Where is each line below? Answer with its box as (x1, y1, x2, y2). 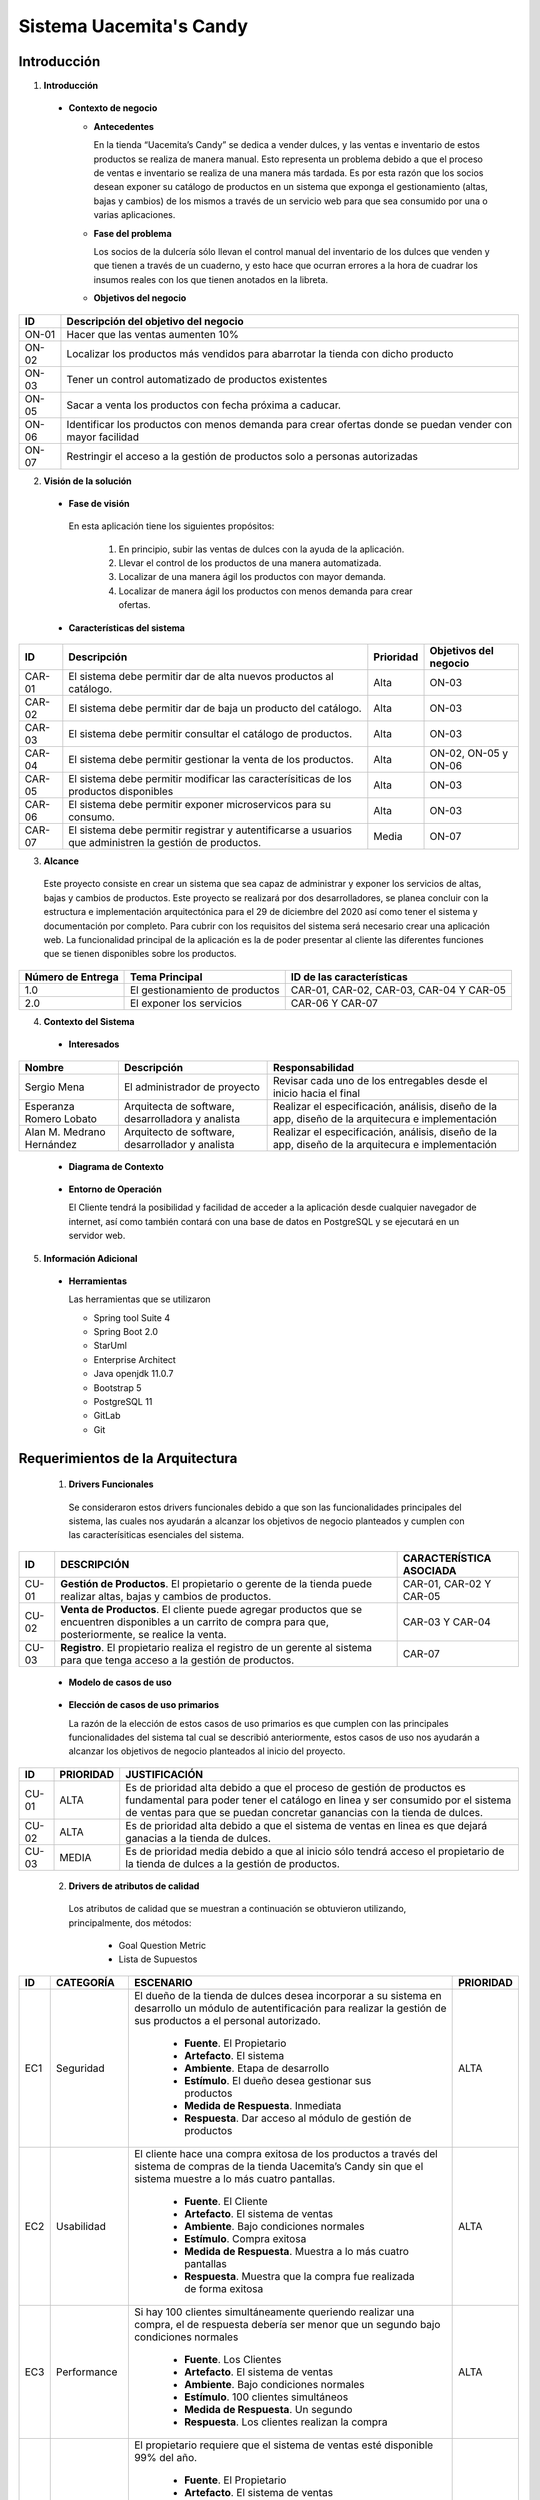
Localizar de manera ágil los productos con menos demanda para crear (118, 585, 414, 597)
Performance (55, 2365, 118, 2379)
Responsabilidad (272, 1060, 355, 1074)
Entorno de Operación (68, 1183, 162, 1195)
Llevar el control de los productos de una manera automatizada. (118, 557, 382, 569)
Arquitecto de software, (123, 1125, 235, 1139)
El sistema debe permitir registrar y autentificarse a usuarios (68, 823, 352, 837)
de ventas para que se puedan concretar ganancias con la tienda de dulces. (125, 1805, 484, 1819)
